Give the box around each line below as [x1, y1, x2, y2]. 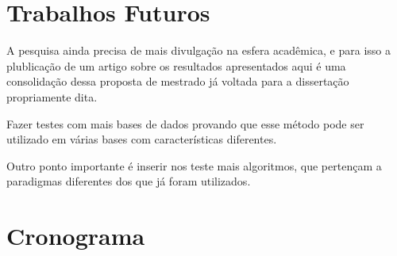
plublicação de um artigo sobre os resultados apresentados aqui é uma [6, 57, 346, 74]
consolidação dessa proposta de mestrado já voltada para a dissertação [6, 73, 349, 90]
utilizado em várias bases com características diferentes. [6, 131, 277, 147]
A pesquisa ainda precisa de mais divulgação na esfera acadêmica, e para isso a [6, 42, 391, 59]
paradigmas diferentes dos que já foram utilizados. [6, 173, 251, 189]
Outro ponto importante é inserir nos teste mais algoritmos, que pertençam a [6, 157, 382, 174]
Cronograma [6, 220, 145, 252]
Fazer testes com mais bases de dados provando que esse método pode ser [6, 115, 364, 132]
